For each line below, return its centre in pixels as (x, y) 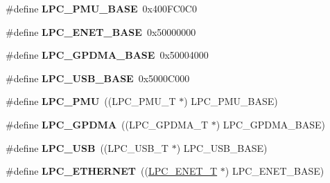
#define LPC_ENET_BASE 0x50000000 (101, 31)
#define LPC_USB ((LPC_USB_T (87, 147)
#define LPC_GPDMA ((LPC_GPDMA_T (107, 124)
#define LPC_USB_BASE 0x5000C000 (98, 78)
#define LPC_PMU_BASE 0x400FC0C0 (101, 8)
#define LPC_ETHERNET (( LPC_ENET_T (112, 171)
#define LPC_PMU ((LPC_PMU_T (91, 101)
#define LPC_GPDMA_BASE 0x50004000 (107, 55)
